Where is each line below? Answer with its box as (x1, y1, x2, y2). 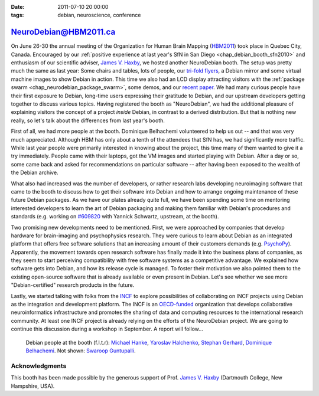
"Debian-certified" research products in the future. (11, 282, 135, 289)
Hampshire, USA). (11, 382, 55, 390)
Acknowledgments (11, 362, 67, 370)
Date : (11, 4, 25, 10)
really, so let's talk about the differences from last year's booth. (11, 117, 165, 124)
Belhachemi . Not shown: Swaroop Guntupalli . (25, 347, 136, 354)
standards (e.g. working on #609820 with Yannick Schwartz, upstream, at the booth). (11, 213, 219, 220)
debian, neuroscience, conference (57, 12, 141, 19)
